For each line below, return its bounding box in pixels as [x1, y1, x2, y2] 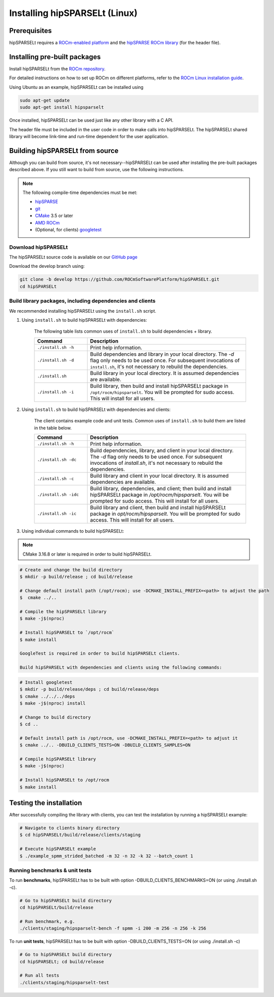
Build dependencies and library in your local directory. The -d [90, 351, 234, 358]
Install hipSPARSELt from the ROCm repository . [9, 65, 106, 72]
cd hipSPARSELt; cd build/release [19, 959, 104, 965]
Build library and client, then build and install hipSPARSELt [90, 504, 226, 511]
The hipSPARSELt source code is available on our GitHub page [9, 254, 138, 260]
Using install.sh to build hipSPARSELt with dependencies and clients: [21, 406, 171, 412]
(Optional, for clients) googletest [35, 226, 102, 232]
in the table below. [34, 424, 72, 431]
